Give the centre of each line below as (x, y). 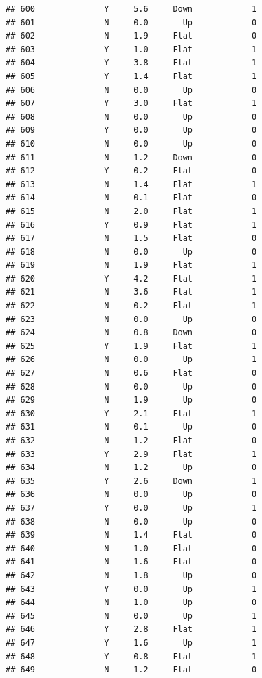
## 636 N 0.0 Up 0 (131, 495)
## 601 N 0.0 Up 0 (131, 22)
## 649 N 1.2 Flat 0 (131, 670)
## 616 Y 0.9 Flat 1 (131, 225)
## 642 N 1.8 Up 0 (131, 575)
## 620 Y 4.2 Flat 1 (131, 278)
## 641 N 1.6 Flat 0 (131, 562)
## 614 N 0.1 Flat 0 (131, 198)
